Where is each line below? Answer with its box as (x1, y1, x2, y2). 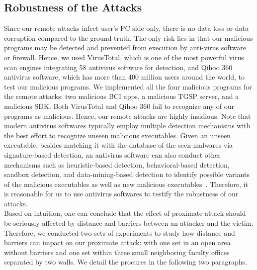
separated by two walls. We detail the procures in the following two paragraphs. (4, 257, 247, 267)
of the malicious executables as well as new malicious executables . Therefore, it (4, 179, 248, 189)
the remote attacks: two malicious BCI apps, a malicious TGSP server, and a (4, 91, 239, 101)
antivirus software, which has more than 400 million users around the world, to (4, 72, 245, 82)
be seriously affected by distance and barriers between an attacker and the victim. (4, 218, 254, 228)
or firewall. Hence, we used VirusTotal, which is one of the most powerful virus (4, 52, 244, 62)
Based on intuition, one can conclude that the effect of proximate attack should (4, 208, 246, 218)
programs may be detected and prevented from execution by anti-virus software (4, 42, 246, 53)
